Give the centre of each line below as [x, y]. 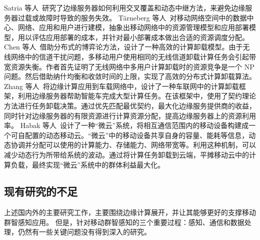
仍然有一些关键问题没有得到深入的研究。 [84, 232]
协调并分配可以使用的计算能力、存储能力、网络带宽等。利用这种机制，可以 [133, 145]
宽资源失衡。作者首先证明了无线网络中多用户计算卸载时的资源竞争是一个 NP [129, 66]
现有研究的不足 [41, 191]
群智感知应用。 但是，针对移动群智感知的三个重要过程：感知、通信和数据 [124, 222]
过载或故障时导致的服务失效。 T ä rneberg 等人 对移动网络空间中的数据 [132, 17]
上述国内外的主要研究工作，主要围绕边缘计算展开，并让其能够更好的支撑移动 [130, 212]
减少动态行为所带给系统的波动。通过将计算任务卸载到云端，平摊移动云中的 [126, 154]
